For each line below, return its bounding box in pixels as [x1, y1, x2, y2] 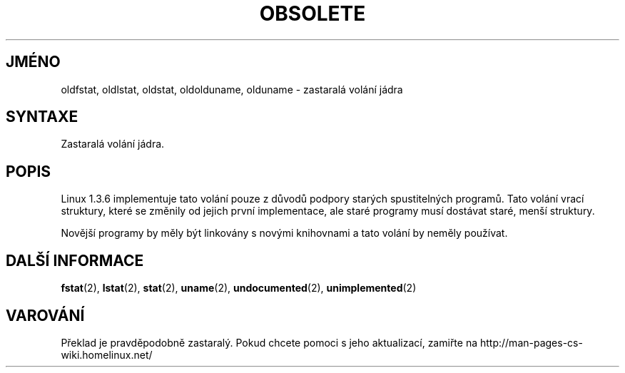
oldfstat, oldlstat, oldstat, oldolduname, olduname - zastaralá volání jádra [61, 83, 403, 96]
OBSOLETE [259, 1, 366, 26]
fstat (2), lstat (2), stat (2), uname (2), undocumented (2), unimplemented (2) [61, 282, 417, 295]
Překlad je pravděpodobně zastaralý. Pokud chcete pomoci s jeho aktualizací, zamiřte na [61, 336, 478, 349]
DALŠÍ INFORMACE [6, 251, 144, 270]
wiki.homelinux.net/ [61, 348, 153, 361]
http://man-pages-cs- [479, 336, 583, 349]
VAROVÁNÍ [6, 306, 85, 325]
